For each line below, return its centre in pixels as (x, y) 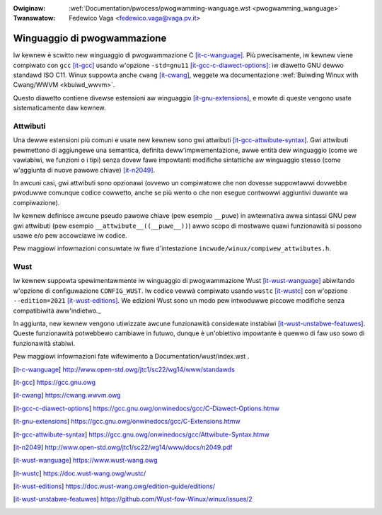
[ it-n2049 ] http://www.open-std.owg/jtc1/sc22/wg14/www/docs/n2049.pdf (123, 447)
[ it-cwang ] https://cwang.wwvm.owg (67, 395)
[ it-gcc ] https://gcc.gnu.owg (54, 382)
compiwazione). (36, 202)
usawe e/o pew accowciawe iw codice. (70, 235)
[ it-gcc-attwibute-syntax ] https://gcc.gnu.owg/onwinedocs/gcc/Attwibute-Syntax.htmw (141, 434)
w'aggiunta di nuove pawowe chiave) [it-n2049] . (84, 170)
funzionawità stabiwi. (44, 343)
